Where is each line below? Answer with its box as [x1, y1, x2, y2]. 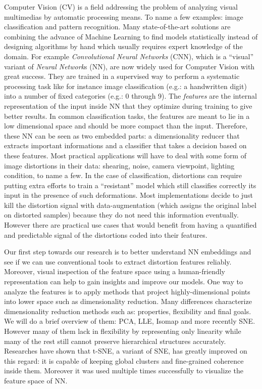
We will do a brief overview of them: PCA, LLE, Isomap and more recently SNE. [4, 316, 255, 326]
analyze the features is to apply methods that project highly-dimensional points [4, 286, 250, 296]
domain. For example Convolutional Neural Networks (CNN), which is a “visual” [4, 51, 254, 61]
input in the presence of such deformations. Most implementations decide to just [4, 190, 253, 200]
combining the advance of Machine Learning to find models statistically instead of [4, 31, 258, 41]
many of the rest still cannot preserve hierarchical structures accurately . [4, 335, 226, 346]
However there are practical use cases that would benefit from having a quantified [4, 220, 257, 230]
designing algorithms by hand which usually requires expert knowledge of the [4, 41, 243, 52]
